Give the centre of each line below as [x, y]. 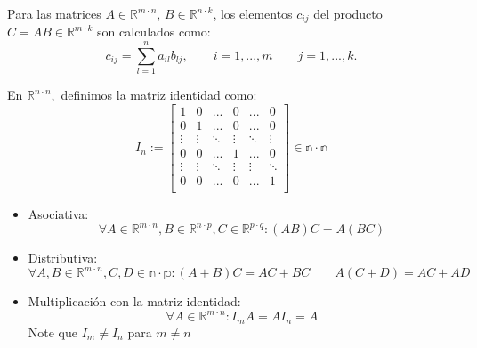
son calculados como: [154, 32]
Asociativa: [58, 213]
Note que [53, 332]
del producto [348, 13]
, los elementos [253, 13]
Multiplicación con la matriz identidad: [134, 301]
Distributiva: [63, 258]
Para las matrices [54, 13]
